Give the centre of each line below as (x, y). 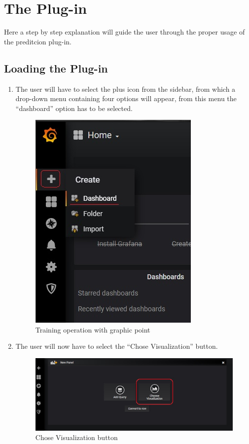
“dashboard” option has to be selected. (74, 108)
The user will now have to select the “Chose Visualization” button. (117, 346)
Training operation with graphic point (93, 329)
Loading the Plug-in (56, 68)
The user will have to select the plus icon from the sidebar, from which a (125, 89)
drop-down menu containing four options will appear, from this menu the (126, 98)
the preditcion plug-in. (38, 41)
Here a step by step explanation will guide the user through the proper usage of (124, 32)
